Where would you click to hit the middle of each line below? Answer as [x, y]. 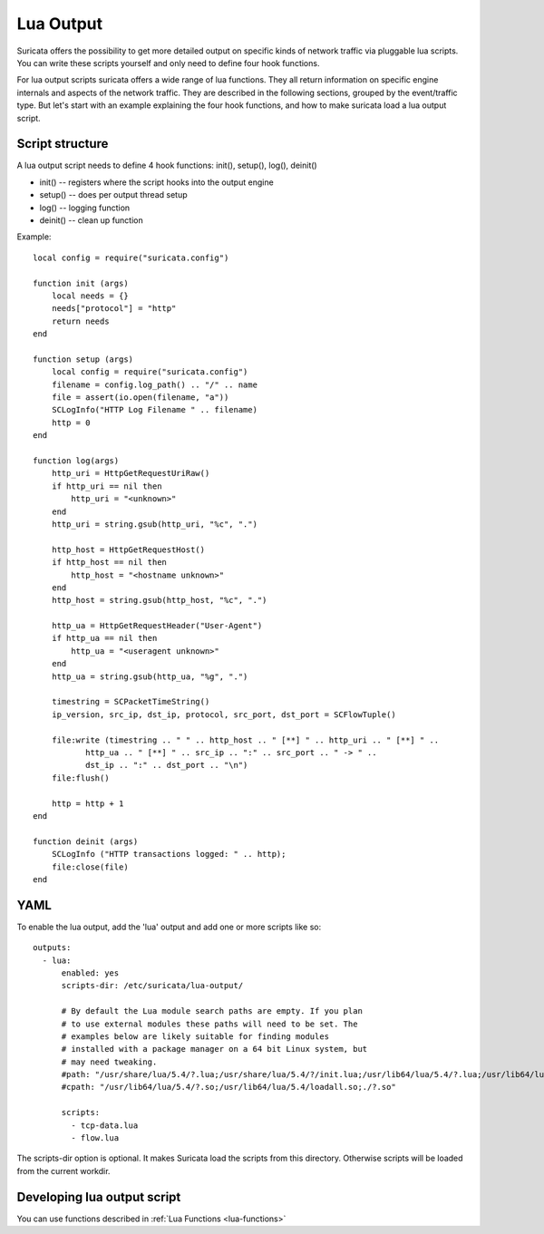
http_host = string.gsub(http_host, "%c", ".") [159, 600]
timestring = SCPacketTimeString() [131, 702]
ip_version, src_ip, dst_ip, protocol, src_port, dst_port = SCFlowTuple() [223, 714]
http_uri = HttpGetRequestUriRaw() [131, 473]
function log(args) [76, 461]
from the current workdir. [63, 1171]
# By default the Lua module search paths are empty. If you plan [212, 1011]
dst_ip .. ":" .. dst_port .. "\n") [166, 765]
